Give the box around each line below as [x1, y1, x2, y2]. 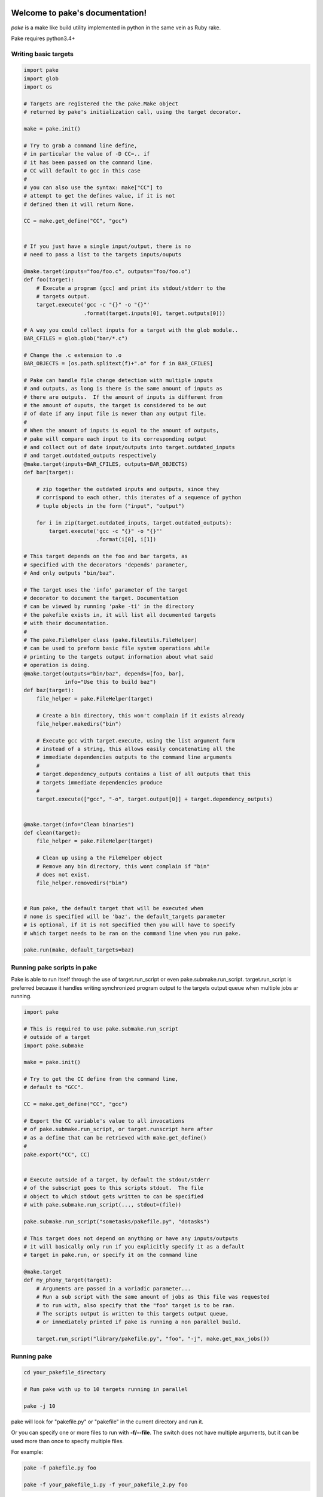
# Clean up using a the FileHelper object [36, 854, 163, 862]
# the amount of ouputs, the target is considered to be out [23, 402, 207, 409]
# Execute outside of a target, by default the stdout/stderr [23, 1176, 210, 1183]
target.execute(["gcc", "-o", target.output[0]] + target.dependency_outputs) [36, 796, 273, 802]
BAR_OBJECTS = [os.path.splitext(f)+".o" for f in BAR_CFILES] [23, 360, 214, 367]
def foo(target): [23, 276, 75, 283]
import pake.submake [23, 1042, 84, 1049]
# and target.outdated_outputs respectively [23, 452, 157, 459]
